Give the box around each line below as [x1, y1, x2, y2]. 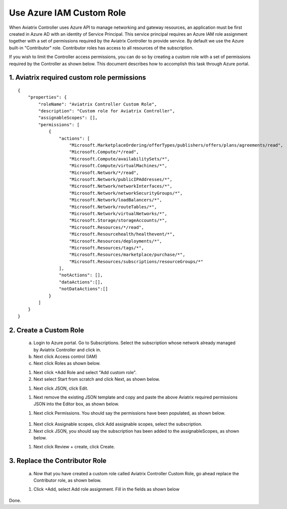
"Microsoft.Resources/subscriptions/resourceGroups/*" [69, 259, 203, 264]
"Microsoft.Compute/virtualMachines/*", [69, 163, 167, 169]
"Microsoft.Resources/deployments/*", [69, 238, 162, 244]
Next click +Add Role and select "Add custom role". [33, 369, 137, 375]
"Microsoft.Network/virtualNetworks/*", [69, 211, 167, 216]
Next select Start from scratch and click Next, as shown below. [33, 376, 160, 382]
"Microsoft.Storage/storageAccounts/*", [69, 218, 167, 223]
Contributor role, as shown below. [33, 477, 102, 484]
